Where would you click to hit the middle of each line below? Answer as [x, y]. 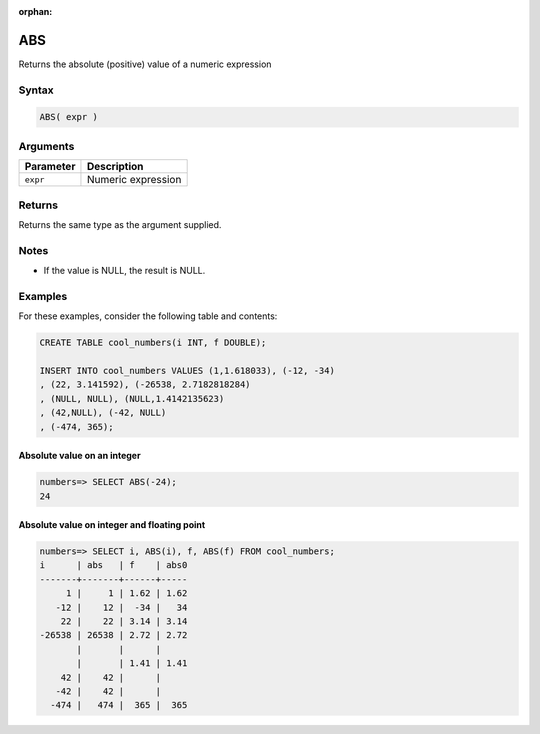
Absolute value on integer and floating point [112, 525]
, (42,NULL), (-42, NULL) [103, 413]
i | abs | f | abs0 [113, 565]
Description [115, 167]
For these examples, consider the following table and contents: [148, 316]
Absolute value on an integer [79, 456]
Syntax [36, 90]
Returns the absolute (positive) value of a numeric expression [145, 64]
